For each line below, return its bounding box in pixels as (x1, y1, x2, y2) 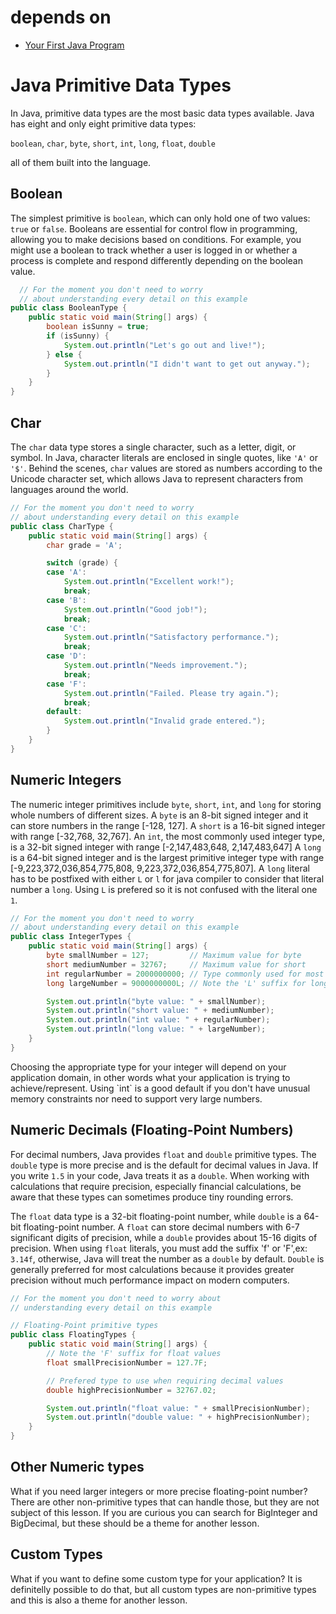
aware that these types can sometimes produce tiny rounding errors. (10, 1191, 294, 1203)
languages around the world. (10, 484, 129, 495)
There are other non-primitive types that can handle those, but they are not (10, 1496, 320, 1508)
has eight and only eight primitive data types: (10, 117, 197, 130)
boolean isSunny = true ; (46, 322, 150, 332)
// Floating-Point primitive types (10, 1321, 159, 1331)
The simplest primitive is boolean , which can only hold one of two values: (10, 212, 311, 224)
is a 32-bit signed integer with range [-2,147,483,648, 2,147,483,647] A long (10, 841, 322, 853)
